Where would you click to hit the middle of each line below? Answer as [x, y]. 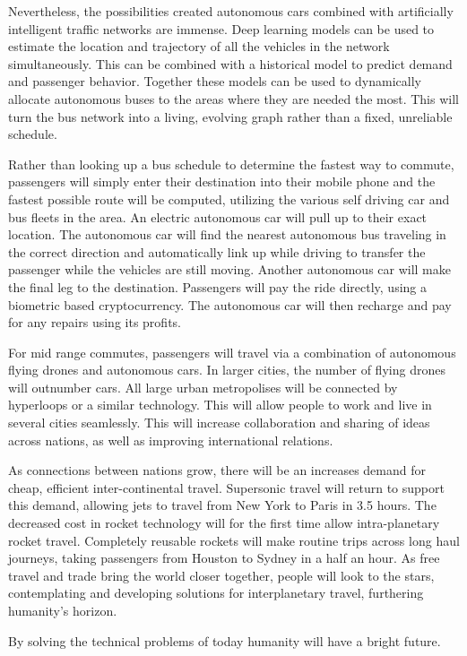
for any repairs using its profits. [95, 322]
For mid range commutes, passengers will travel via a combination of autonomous [232, 352]
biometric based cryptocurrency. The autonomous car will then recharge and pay [230, 304]
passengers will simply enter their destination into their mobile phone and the [222, 181]
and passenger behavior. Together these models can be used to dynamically [215, 81]
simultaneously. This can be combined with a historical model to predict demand [230, 63]
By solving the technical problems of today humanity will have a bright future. [225, 640]
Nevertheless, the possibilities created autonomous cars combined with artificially [231, 11]
